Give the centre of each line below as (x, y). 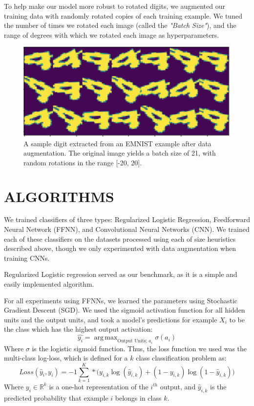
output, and (178, 386)
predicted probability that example (56, 397)
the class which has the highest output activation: (78, 329)
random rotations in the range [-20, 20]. (83, 162)
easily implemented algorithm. (49, 284)
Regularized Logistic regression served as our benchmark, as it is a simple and (121, 274)
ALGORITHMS (59, 196)
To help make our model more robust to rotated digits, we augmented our (115, 6)
